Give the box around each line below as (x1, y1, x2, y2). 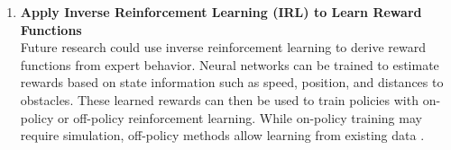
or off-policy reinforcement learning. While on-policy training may (58, 108, 422, 127)
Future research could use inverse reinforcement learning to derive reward (20, 38, 426, 57)
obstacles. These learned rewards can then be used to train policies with (20, 90, 419, 109)
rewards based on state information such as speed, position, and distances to (20, 73, 444, 92)
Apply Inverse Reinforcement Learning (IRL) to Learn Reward (20, 3, 422, 21)
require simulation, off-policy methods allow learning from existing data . (20, 126, 425, 145)
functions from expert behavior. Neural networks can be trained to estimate (20, 55, 439, 74)
